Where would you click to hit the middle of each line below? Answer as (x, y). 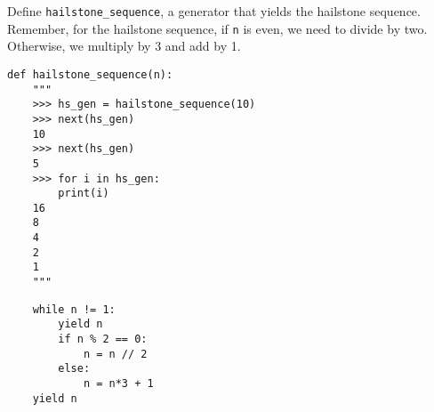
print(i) (84, 194)
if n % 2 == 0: (103, 339)
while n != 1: (74, 309)
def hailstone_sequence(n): (90, 74)
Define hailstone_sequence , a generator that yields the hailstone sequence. (214, 11)
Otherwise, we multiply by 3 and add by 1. (124, 46)
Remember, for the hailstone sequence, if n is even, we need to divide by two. (217, 28)
